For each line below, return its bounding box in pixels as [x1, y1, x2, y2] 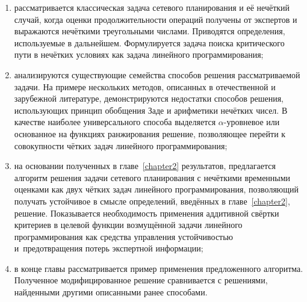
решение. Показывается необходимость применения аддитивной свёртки [14, 206, 279, 219]
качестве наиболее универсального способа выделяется [14, 116, 216, 128]
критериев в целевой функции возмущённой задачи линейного [14, 218, 243, 231]
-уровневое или [223, 116, 280, 128]
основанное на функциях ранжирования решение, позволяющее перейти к [14, 127, 286, 140]
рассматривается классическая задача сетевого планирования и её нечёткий [14, 1, 290, 13]
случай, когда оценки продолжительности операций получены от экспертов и [14, 13, 297, 25]
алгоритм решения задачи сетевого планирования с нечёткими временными [14, 171, 291, 183]
